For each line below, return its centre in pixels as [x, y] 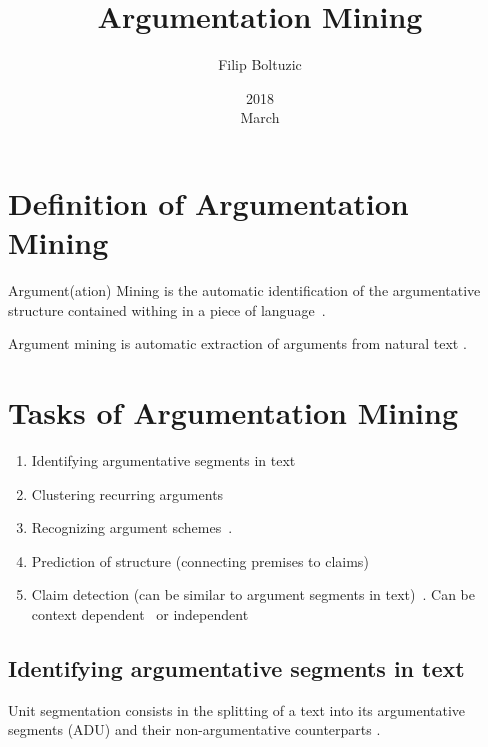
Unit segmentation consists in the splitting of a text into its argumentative [237, 709]
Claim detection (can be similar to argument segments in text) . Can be [253, 594]
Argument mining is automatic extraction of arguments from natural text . [237, 343]
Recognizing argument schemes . [132, 527]
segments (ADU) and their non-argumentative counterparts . [194, 729]
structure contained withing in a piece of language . [167, 309]
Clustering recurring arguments [127, 493]
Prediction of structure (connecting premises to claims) [200, 560]
